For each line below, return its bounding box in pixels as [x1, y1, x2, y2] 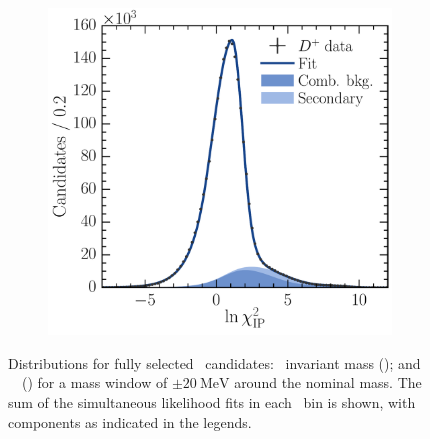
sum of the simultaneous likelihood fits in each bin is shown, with [8, 391, 416, 412]
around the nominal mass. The [234, 372, 422, 393]
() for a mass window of [21, 372, 168, 393]
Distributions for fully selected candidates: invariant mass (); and [8, 352, 421, 373]
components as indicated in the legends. [8, 411, 252, 432]
